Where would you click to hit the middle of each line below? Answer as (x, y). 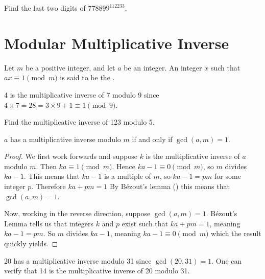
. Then (46, 166)
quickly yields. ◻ (31, 243)
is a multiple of (128, 176)
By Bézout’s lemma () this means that (170, 186)
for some (228, 176)
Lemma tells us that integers (49, 223)
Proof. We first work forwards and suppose (71, 156)
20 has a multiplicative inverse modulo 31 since (78, 260)
